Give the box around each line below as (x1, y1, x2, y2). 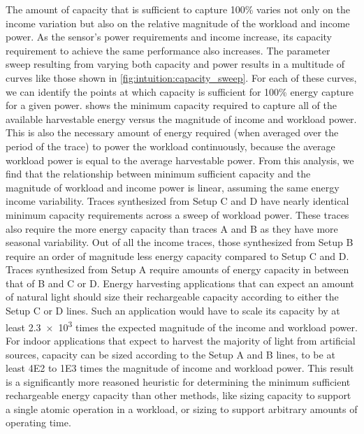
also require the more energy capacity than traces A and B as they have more (6, 221, 338, 236)
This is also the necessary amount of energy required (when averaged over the (6, 125, 339, 140)
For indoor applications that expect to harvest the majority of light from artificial (6, 333, 356, 347)
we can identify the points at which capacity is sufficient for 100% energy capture (6, 84, 354, 99)
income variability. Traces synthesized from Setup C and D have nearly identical (6, 194, 349, 208)
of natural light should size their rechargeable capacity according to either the (6, 289, 339, 304)
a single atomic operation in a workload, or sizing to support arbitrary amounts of (6, 401, 358, 416)
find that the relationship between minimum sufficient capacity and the (6, 166, 311, 181)
